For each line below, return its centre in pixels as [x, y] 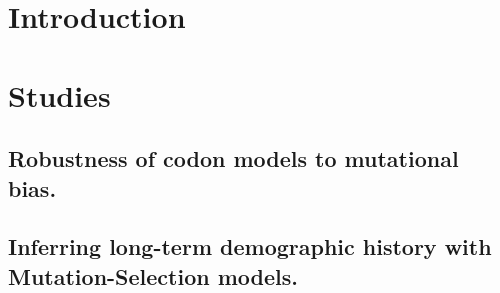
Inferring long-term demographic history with [250, 246]
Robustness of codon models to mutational [233, 158]
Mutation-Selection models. [153, 275]
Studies [59, 94]
